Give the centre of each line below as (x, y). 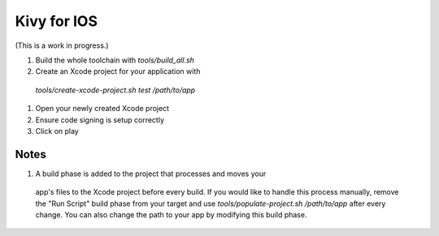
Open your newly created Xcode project (102, 109)
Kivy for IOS (56, 21)
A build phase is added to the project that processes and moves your (151, 174)
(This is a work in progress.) (62, 45)
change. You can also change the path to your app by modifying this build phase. (171, 214)
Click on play (57, 131)
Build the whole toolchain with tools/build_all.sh (115, 60)
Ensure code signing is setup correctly (100, 120)
